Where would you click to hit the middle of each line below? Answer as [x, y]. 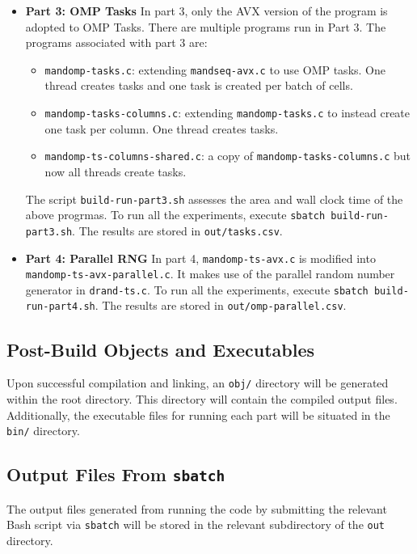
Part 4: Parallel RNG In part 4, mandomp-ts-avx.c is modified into [200, 258]
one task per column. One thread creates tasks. [162, 128]
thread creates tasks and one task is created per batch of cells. [199, 85]
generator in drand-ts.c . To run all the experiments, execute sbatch [197, 289]
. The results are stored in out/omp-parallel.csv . [221, 305]
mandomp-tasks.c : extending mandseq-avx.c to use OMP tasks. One [215, 69]
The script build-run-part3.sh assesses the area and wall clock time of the [214, 199]
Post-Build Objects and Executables [161, 349]
